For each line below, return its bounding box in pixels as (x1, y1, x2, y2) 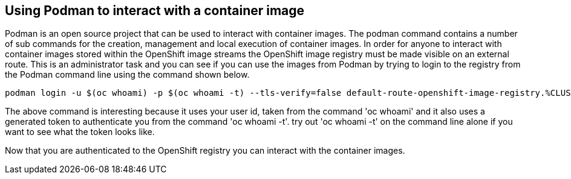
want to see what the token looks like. (5, 127, 155, 137)
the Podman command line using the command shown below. (5, 69, 250, 80)
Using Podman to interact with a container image (5, 3, 305, 18)
